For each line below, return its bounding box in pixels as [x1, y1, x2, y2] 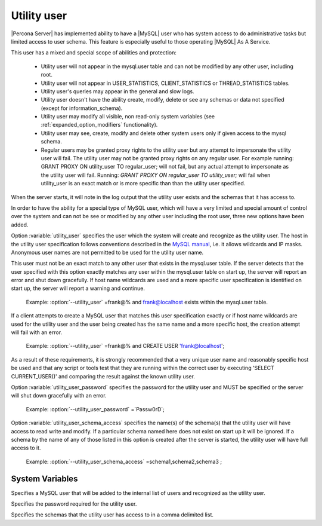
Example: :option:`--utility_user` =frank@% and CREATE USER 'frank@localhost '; [26, 342, 225, 350]
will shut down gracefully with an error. [11, 392, 107, 399]
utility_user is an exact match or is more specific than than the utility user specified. [41, 180, 246, 187]
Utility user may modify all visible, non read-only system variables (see [41, 113, 215, 120]
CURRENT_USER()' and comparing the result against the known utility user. [11, 372, 195, 380]
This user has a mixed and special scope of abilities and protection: [11, 49, 177, 56]
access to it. [11, 444, 41, 451]
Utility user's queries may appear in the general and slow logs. [41, 87, 194, 95]
